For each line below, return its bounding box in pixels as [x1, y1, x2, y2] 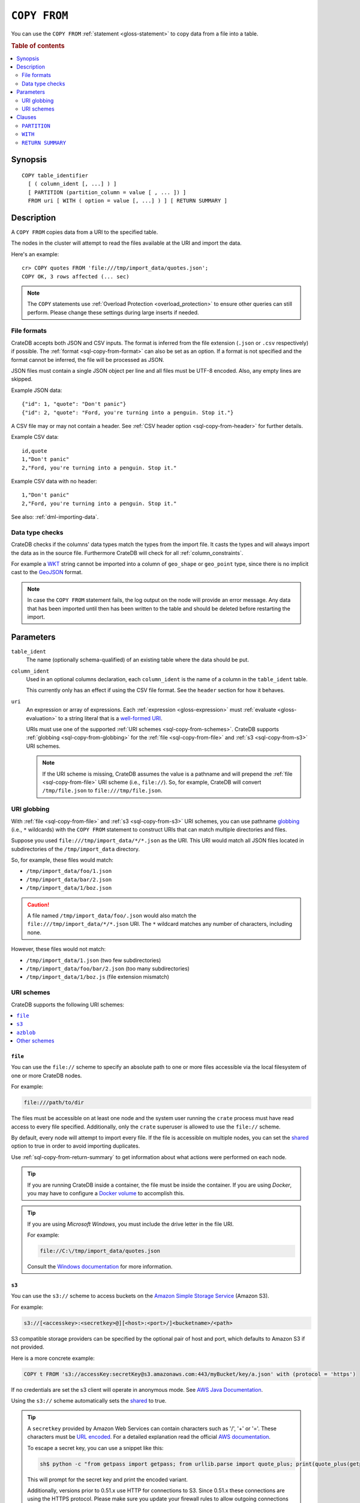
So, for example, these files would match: [11, 857, 114, 864]
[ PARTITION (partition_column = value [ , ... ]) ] [28, 189, 187, 195]
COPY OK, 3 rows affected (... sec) [22, 273, 130, 280]
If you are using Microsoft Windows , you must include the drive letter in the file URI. [27, 1220, 234, 1228]
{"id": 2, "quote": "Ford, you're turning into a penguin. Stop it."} [22, 409, 234, 416]
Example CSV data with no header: [11, 477, 97, 485]
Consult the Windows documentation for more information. [27, 1263, 173, 1270]
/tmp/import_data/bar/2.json [26, 876, 112, 883]
